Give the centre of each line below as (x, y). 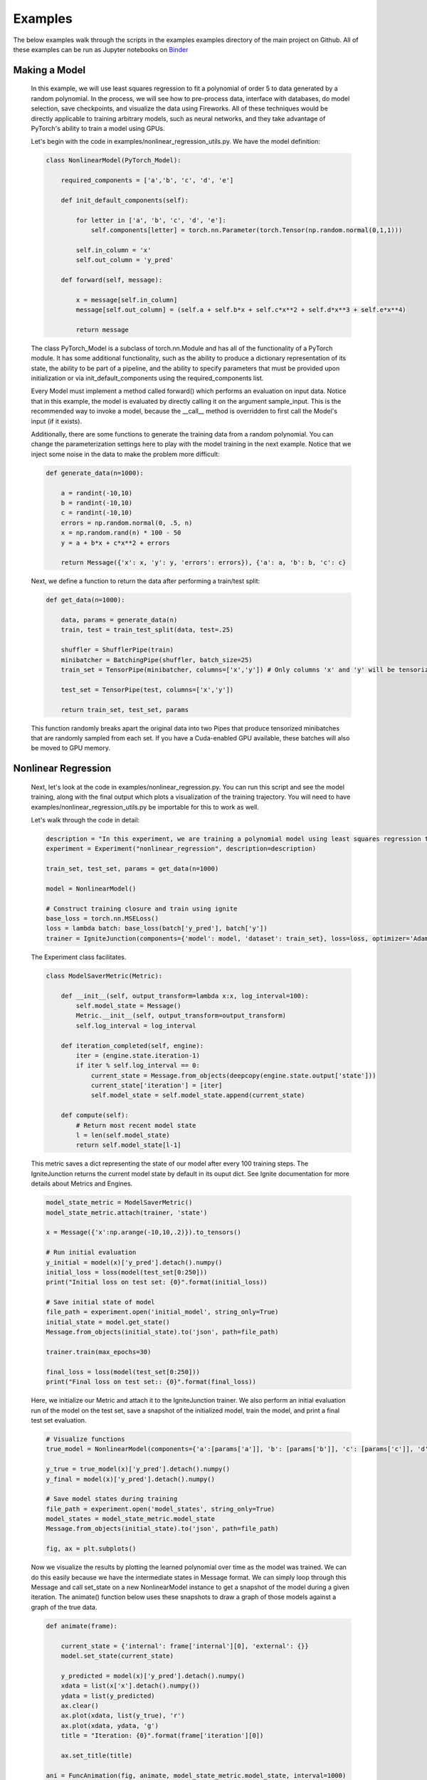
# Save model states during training (112, 1499)
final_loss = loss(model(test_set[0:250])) (123, 1372)
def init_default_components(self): (125, 200)
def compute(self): (95, 1115)
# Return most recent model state (136, 1125)
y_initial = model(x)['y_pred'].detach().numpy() (134, 1262)
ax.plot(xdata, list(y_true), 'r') (123, 1716)
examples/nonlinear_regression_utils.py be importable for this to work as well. (145, 807)
